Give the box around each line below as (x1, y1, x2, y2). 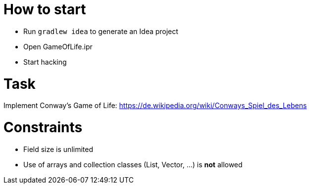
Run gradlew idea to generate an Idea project (23, 27, 178, 36)
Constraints (3, 119, 83, 136)
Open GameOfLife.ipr (23, 42, 93, 51)
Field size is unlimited (23, 145, 94, 153)
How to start (3, 1, 86, 18)
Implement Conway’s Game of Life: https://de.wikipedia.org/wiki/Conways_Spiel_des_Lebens (3, 101, 307, 110)
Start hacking (23, 57, 67, 66)
